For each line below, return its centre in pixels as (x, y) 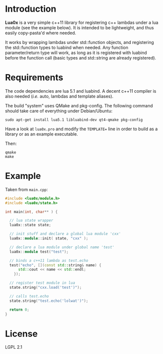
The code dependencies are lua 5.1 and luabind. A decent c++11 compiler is (81, 91)
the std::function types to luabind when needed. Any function (67, 47)
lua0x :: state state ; (30, 225)
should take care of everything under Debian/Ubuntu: (59, 111)
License (21, 334)
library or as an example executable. (41, 134)
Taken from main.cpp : (26, 189)
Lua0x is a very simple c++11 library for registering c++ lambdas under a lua (82, 22)
